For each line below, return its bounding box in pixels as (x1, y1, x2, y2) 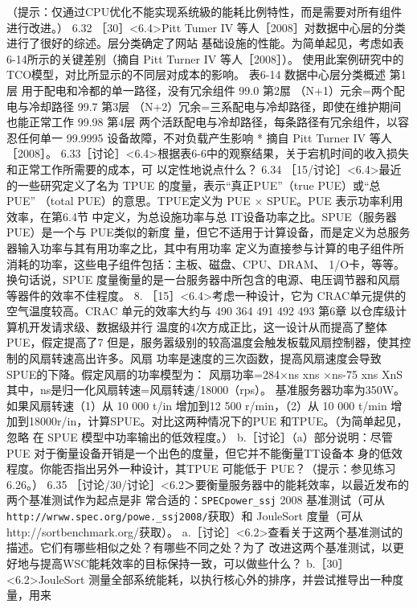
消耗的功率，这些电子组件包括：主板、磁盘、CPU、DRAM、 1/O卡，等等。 (6, 255, 406, 272)
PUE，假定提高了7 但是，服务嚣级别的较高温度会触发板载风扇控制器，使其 (6, 334, 400, 351)
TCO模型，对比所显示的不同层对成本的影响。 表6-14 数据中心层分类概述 (6, 66, 386, 83)
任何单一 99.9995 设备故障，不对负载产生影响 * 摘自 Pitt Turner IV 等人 (17, 129, 392, 146)
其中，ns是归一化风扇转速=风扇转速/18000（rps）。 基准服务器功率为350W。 (6, 381, 406, 398)
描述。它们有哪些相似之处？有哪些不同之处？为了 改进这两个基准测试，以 (6, 539, 393, 556)
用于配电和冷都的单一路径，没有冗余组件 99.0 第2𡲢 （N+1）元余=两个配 (21, 81, 405, 98)
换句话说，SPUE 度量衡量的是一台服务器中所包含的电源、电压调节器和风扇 (6, 271, 401, 288)
